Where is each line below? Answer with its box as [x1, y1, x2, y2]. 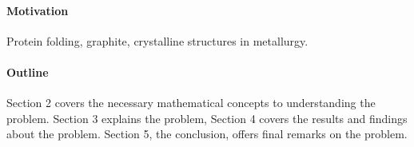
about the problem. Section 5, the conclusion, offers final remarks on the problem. [6, 125, 408, 142]
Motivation [6, 2, 69, 18]
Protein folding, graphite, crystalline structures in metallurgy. [6, 32, 309, 49]
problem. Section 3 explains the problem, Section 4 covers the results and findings [6, 109, 408, 126]
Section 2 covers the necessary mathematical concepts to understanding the [6, 94, 376, 111]
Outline [6, 63, 49, 80]
